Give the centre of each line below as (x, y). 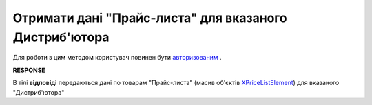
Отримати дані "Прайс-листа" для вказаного (150, 18)
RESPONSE (29, 70)
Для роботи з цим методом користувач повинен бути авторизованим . (117, 58)
